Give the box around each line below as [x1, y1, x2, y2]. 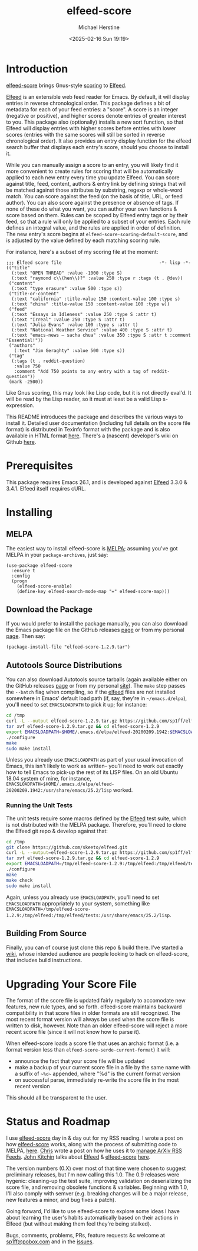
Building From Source [6, 928, 87, 939]
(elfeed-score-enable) [16, 583, 72, 589]
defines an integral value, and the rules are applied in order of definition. [6, 224, 181, 231]
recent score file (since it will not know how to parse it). [6, 1028, 141, 1036]
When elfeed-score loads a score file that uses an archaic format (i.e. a [6, 1040, 179, 1047]
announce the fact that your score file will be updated [14, 1057, 145, 1065]
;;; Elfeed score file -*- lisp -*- [6, 259, 192, 266]
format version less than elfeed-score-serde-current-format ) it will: [6, 1046, 171, 1053]
